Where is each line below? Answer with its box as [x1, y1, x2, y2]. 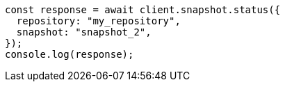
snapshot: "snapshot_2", [16, 26, 152, 38]
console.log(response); [5, 49, 134, 60]
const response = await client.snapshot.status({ [5, 4, 281, 15]
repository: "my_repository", [16, 15, 181, 26]
